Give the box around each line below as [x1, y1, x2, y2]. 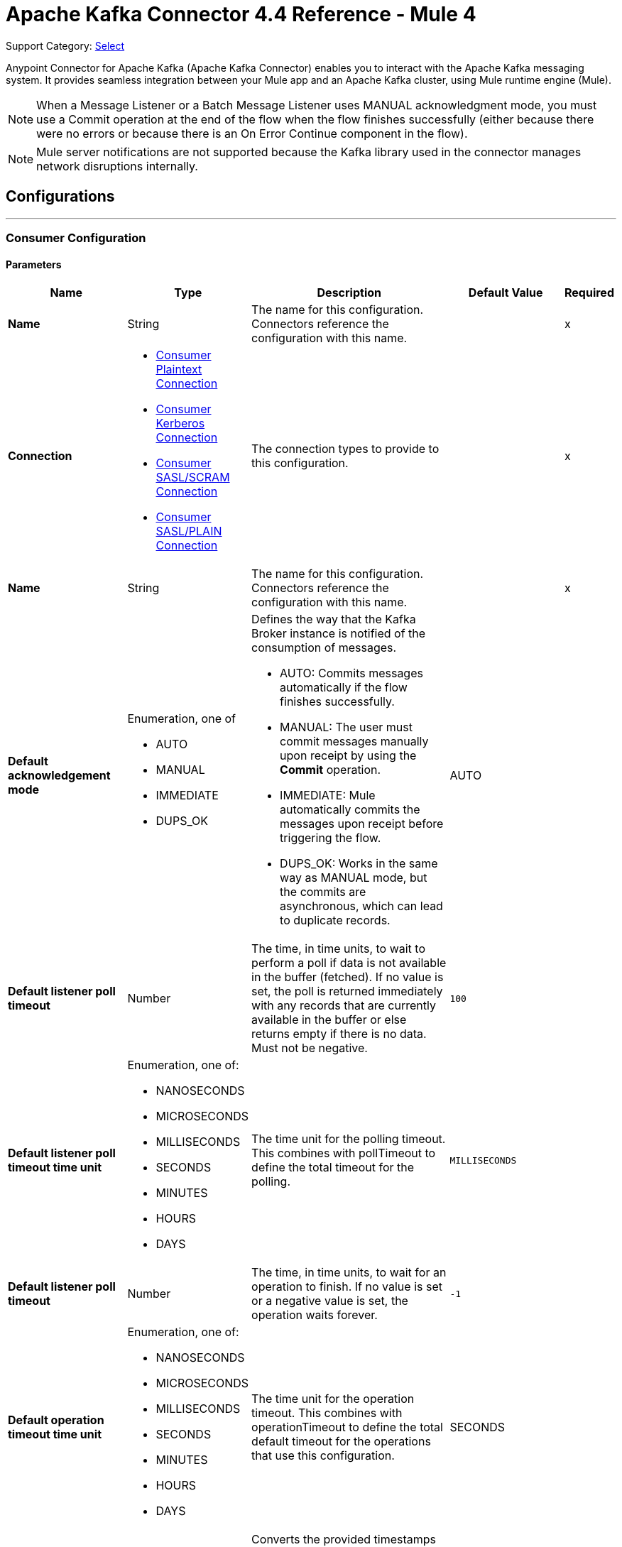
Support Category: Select [6, 39, 125, 52]
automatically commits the [280, 802, 420, 817]
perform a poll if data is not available [251, 956, 447, 971]
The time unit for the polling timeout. [251, 1132, 446, 1147]
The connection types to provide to [251, 442, 440, 457]
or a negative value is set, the [251, 1294, 408, 1308]
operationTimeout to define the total [251, 1420, 443, 1435]
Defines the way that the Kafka [251, 612, 416, 627]
